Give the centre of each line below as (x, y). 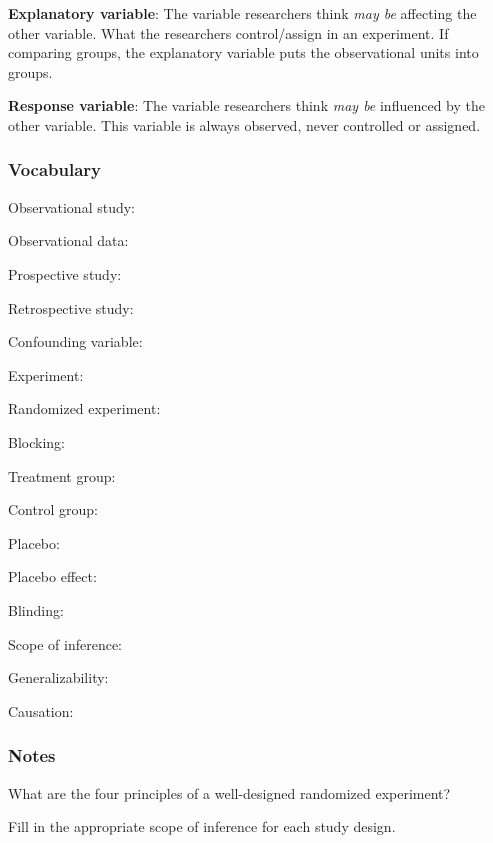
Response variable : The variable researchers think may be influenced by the (246, 105)
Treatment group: (62, 475)
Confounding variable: (75, 341)
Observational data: (68, 240)
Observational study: (71, 206)
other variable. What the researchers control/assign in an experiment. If (228, 32)
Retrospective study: (71, 307)
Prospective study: (65, 273)
